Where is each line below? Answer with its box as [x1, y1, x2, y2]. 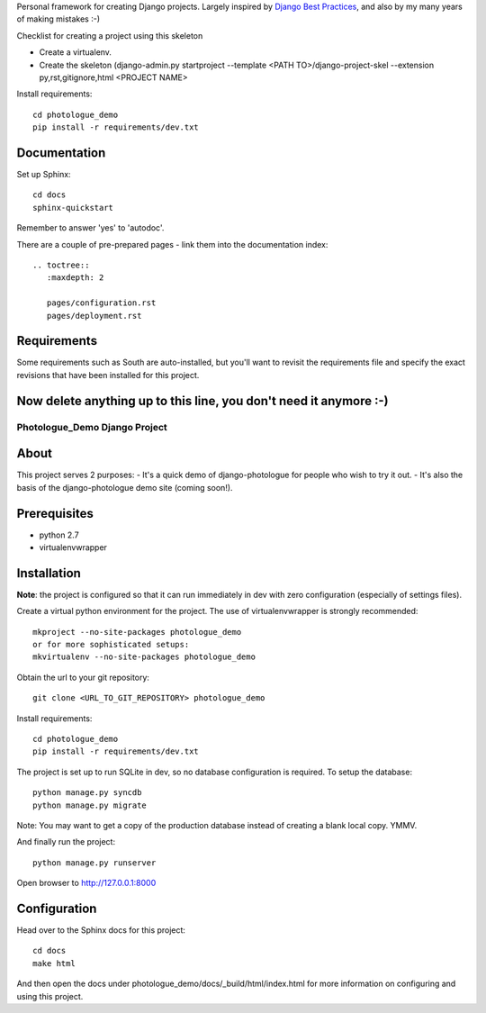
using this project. [16, 990, 84, 1001]
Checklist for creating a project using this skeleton [16, 30, 203, 41]
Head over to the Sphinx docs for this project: [16, 925, 186, 936]
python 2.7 [39, 529, 80, 540]
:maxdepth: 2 [46, 273, 104, 283]
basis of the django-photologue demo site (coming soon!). [16, 482, 233, 493]
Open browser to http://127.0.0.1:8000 [16, 878, 157, 889]
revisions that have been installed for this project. [16, 369, 200, 380]
